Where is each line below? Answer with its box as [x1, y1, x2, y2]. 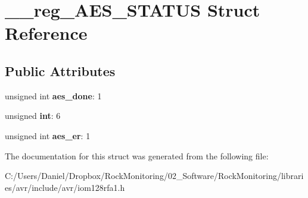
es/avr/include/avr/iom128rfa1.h [5, 181, 125, 193]
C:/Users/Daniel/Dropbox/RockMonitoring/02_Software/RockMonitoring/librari [5, 169, 304, 182]
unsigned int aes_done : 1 [5, 89, 102, 102]
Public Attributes [5, 61, 116, 80]
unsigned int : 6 [5, 109, 61, 122]
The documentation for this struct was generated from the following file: [5, 149, 269, 162]
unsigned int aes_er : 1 [5, 129, 91, 142]
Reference [5, 21, 88, 45]
